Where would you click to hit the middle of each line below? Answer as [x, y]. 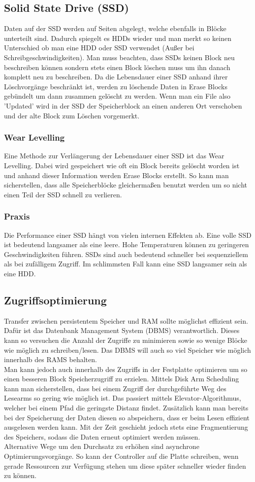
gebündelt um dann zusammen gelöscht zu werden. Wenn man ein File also [117, 96]
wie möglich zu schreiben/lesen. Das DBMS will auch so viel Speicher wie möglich [127, 350]
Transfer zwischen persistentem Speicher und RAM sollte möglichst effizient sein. [126, 320]
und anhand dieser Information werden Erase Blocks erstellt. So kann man [116, 175]
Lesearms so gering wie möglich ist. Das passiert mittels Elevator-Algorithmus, [123, 398]
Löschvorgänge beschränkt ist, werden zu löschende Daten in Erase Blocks [116, 86]
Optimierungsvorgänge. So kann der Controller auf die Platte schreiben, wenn [121, 456]
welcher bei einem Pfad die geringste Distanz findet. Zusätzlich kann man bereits [126, 408]
